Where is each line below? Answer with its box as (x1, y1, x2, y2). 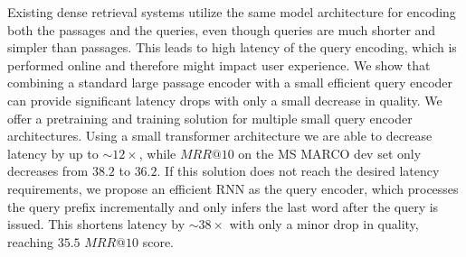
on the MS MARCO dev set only (238, 143, 422, 162)
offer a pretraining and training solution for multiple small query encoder (7, 108, 413, 127)
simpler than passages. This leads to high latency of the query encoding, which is (7, 38, 457, 57)
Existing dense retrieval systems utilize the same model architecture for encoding (7, 3, 456, 21)
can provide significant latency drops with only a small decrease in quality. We (7, 90, 442, 109)
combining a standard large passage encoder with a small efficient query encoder (7, 73, 453, 92)
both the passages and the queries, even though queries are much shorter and (7, 20, 436, 39)
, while (138, 143, 176, 162)
